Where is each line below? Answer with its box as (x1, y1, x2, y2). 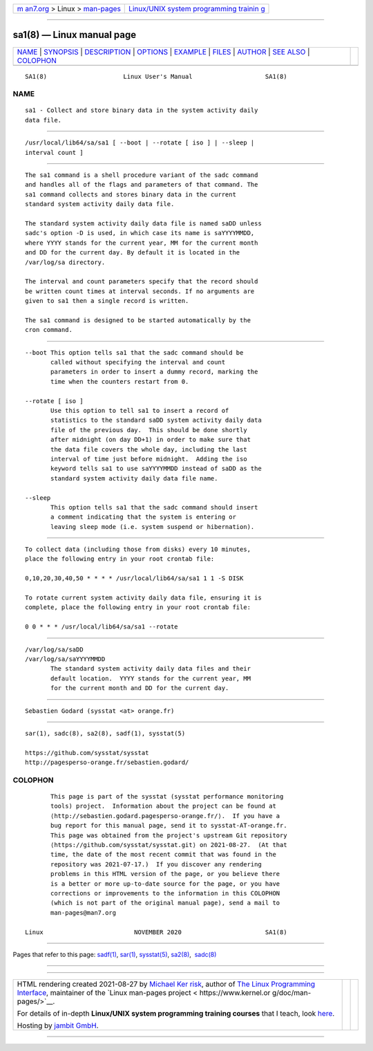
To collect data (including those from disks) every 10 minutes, (25, 546, 251, 553)
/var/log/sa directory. (25, 258, 106, 266)
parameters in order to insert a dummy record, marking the (50, 368, 258, 376)
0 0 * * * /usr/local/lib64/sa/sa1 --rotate (25, 623, 179, 631)
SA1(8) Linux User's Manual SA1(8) (25, 73, 287, 80)
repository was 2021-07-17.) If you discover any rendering (50, 860, 262, 868)
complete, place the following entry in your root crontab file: (25, 604, 251, 611)
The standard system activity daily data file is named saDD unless (25, 219, 262, 227)
